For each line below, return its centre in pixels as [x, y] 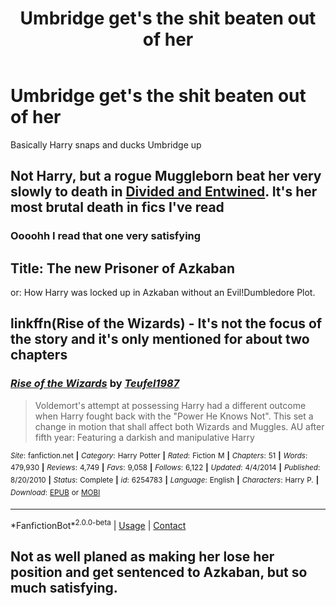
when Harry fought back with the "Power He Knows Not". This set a [174, 416]
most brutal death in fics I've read [117, 207]
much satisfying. [64, 588]
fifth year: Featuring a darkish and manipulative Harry [144, 437]
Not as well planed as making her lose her [142, 557]
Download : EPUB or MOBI [55, 492]
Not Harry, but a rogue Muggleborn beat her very [166, 176]
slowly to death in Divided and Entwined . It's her [164, 192]
